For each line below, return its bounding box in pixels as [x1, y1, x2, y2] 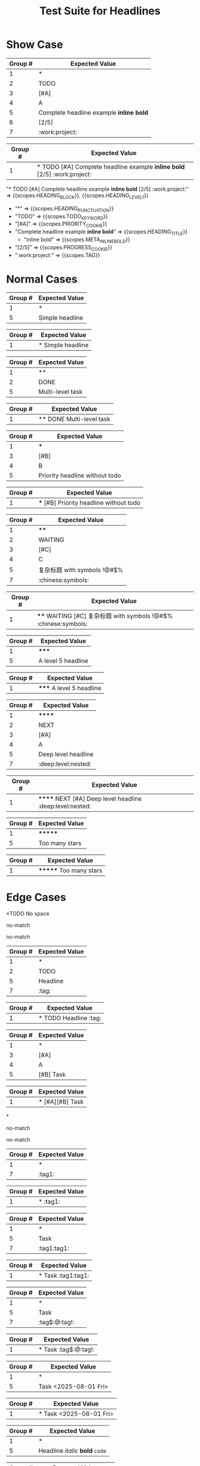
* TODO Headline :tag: [38, 1014, 102, 1022]
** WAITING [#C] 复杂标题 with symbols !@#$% [37, 612, 173, 620]
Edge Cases [6, 890, 67, 904]
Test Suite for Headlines [39, 4, 161, 18]
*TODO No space [6, 910, 49, 917]
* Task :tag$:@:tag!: [38, 1345, 95, 1354]
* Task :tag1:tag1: [38, 1272, 89, 1280]
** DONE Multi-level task [38, 415, 111, 423]
